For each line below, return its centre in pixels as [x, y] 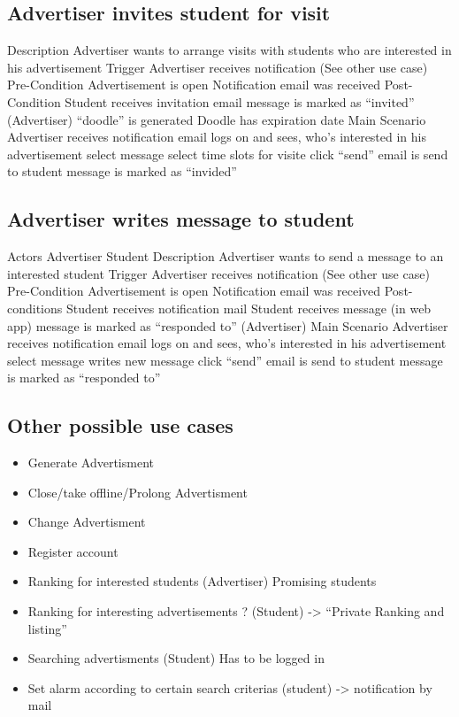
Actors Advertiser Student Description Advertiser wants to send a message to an [226, 256]
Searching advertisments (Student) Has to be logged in [176, 658]
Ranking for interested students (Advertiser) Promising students [202, 581]
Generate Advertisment [91, 463]
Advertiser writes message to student [181, 219]
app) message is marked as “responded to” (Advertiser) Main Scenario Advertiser [228, 325]
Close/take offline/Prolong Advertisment [138, 492]
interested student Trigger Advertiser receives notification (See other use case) [218, 273]
